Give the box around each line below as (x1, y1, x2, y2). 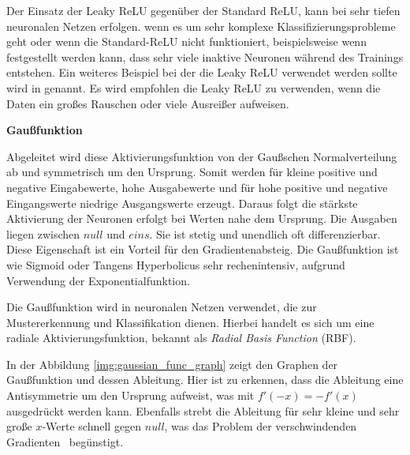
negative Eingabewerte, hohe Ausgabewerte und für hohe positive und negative (6, 179, 388, 195)
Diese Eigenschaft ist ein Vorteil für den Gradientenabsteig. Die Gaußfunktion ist (6, 241, 399, 258)
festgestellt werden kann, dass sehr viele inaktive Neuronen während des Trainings (6, 48, 404, 65)
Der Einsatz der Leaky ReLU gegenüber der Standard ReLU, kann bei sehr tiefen (6, 2, 401, 18)
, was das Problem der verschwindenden (164, 418, 357, 434)
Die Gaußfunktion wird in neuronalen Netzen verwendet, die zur (6, 299, 317, 315)
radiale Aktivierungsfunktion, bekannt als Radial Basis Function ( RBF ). (6, 329, 356, 346)
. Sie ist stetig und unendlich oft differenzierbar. (149, 225, 381, 242)
